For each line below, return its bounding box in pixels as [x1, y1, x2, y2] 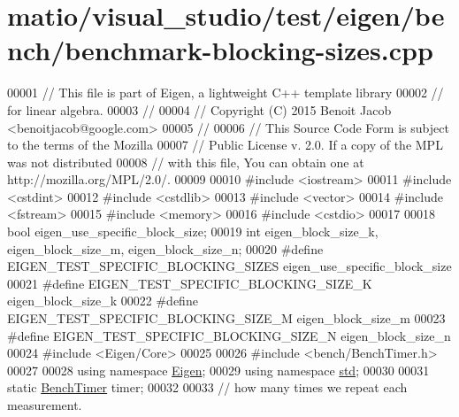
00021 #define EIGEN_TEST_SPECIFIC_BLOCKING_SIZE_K [7, 274, 372, 292]
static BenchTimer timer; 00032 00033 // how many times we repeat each [7, 378, 408, 397]
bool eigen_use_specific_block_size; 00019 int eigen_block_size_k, [7, 222, 379, 241]
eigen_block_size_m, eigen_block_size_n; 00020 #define [7, 239, 324, 258]
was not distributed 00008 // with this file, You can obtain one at [7, 152, 364, 171]
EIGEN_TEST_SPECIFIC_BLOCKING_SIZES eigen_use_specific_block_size [7, 257, 452, 275]
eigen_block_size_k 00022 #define [7, 291, 198, 310]
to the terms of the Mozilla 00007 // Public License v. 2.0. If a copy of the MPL [7, 135, 443, 154]
